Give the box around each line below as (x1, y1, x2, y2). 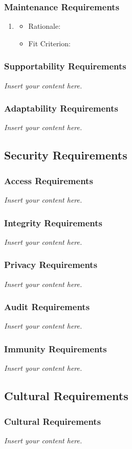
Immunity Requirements (4, 342, 107, 355)
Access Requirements (4, 174, 93, 187)
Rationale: (28, 21, 61, 31)
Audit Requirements (4, 300, 90, 313)
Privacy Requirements (4, 258, 98, 271)
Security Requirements (4, 147, 127, 163)
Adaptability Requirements (4, 102, 118, 115)
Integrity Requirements (4, 216, 103, 229)
